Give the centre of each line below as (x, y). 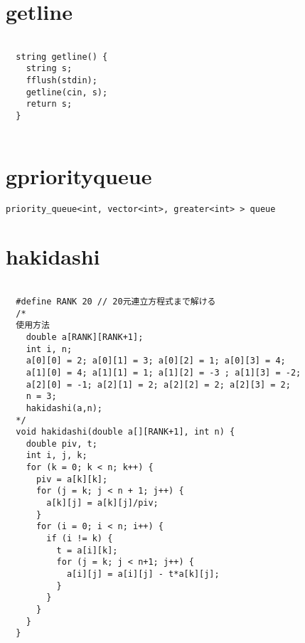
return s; (49, 104)
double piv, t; (61, 443)
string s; (49, 69)
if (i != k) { (80, 539)
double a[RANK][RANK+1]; (85, 337)
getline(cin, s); (67, 92)
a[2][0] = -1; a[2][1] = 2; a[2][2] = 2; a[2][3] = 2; (158, 384)
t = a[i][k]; (87, 550)
